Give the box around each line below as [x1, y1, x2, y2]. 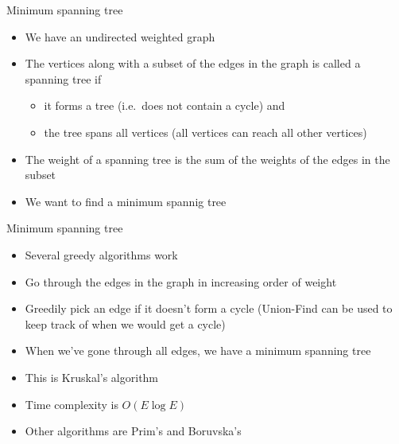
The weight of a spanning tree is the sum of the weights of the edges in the [25, 150, 390, 167]
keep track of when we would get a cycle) [25, 315, 226, 332]
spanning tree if [25, 70, 102, 87]
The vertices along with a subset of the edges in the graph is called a [25, 55, 361, 72]
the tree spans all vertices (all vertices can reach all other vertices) [44, 123, 367, 140]
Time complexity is [25, 395, 118, 412]
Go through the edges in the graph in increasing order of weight [25, 273, 337, 290]
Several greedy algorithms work [25, 246, 178, 263]
